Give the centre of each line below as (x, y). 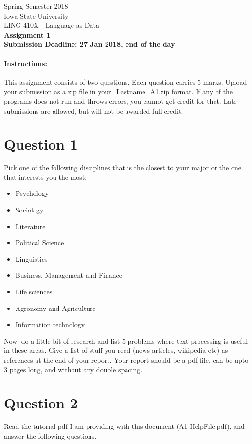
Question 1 (41, 144)
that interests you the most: (45, 177)
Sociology (29, 210)
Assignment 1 (27, 34)
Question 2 (41, 403)
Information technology (50, 324)
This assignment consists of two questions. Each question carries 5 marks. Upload (126, 82)
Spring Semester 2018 (36, 6)
